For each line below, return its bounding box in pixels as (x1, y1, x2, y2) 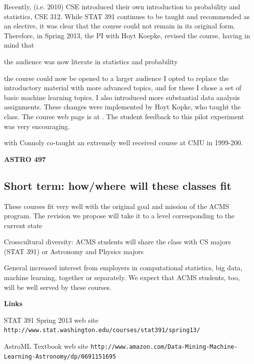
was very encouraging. (4, 121, 70, 131)
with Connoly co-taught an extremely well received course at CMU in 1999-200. (4, 137, 243, 148)
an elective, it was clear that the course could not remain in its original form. (4, 21, 235, 31)
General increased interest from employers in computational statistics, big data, (4, 262, 243, 273)
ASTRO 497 (4, 154, 46, 164)
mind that (4, 40, 34, 50)
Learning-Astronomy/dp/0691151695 (4, 353, 116, 360)
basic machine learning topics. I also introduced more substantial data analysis (4, 92, 240, 102)
